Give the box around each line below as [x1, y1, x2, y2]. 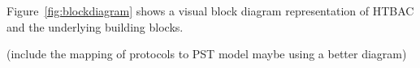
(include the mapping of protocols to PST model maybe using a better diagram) [6, 45, 407, 62]
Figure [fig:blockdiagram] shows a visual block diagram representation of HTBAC [6, 2, 414, 19]
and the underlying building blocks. [6, 18, 184, 35]
